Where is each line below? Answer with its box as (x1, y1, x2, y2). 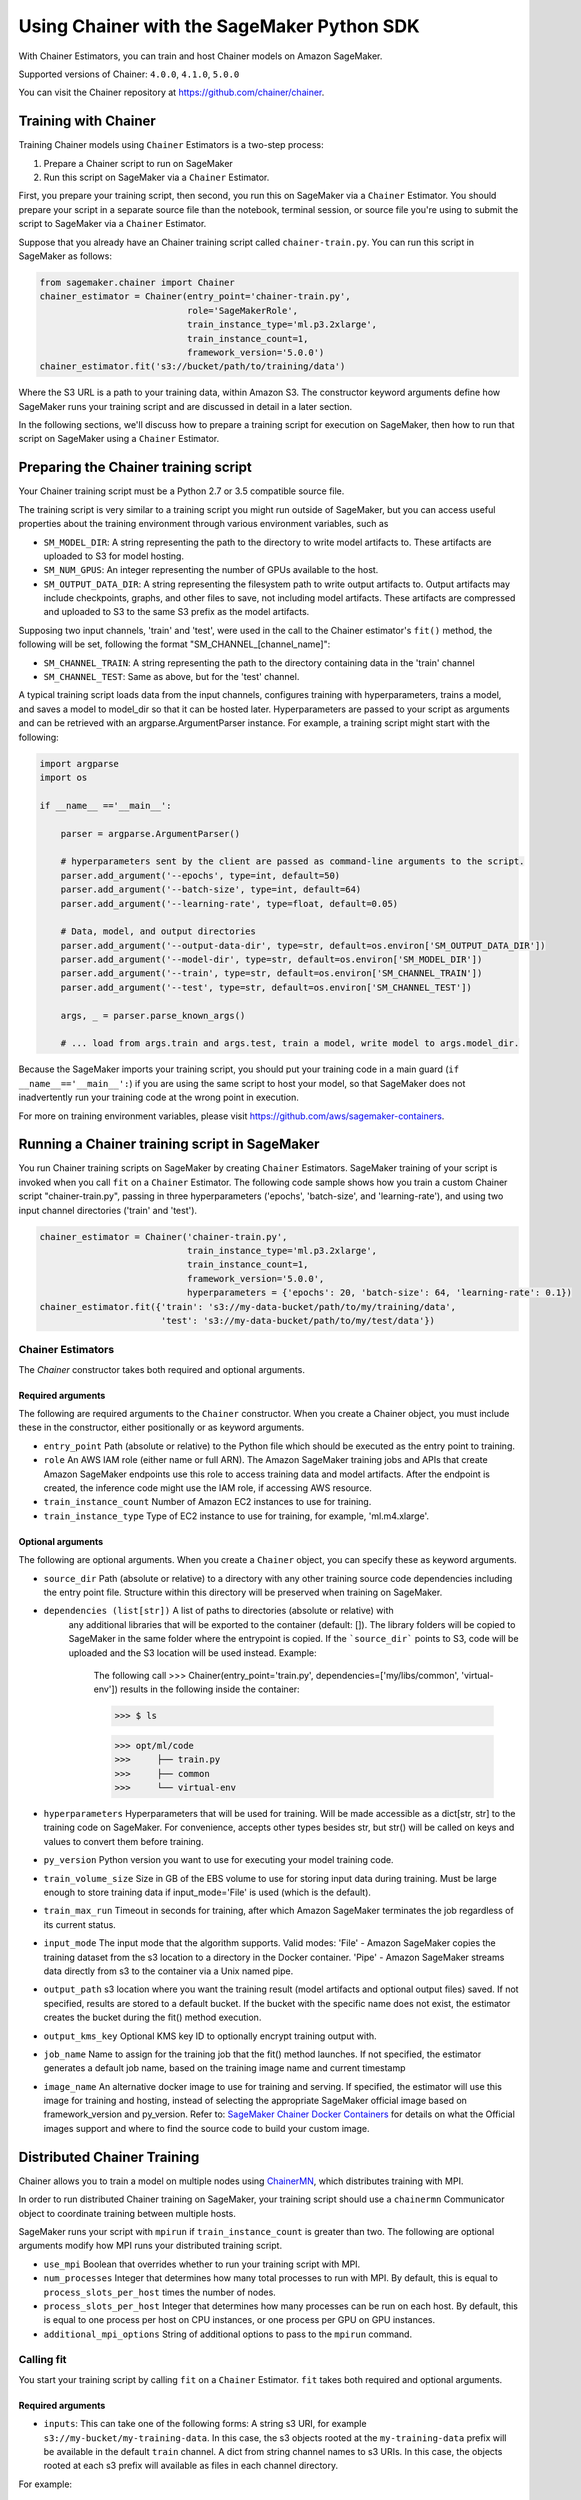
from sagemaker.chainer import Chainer (39, 276, 235, 288)
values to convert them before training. (43, 1835, 204, 1847)
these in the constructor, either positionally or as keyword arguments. (18, 1421, 305, 1434)
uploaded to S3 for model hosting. (43, 550, 185, 562)
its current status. (43, 1918, 117, 1930)
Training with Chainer (18, 113, 157, 130)
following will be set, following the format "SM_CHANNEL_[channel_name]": (18, 638, 331, 650)
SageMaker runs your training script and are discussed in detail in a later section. (18, 400, 353, 412)
